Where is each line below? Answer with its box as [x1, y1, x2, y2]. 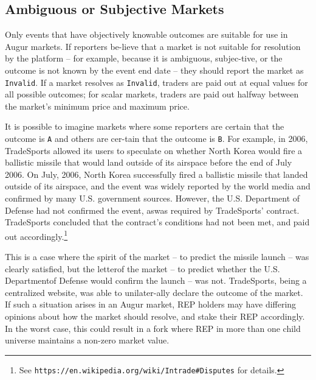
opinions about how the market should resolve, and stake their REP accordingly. [5, 310, 305, 323]
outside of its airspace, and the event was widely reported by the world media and [5, 180, 311, 192]
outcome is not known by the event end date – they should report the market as [5, 63, 304, 76]
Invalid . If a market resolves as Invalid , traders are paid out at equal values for [5, 76, 308, 88]
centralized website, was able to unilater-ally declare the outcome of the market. [5, 286, 303, 298]
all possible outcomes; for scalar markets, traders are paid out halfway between [5, 88, 299, 100]
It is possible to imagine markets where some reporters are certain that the [5, 120, 284, 133]
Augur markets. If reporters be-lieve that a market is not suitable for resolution [5, 40, 301, 52]
